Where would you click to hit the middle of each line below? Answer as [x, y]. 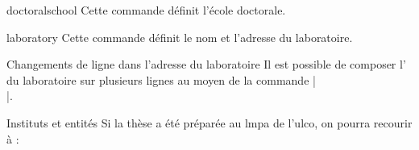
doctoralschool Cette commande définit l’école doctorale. [146, 10]
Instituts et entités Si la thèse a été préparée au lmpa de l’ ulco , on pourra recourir [209, 122]
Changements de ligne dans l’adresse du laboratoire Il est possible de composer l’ [206, 64]
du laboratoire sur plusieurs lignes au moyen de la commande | [161, 79]
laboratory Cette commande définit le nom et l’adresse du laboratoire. [180, 37]
